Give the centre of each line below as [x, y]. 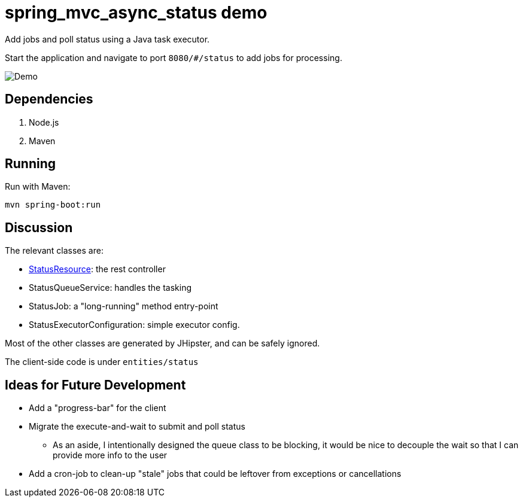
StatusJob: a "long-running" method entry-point [124, 306]
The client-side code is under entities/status [102, 362]
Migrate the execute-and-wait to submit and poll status [137, 427]
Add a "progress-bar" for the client [98, 408]
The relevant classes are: [54, 251]
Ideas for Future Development [95, 385]
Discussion [39, 227]
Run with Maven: [38, 187]
